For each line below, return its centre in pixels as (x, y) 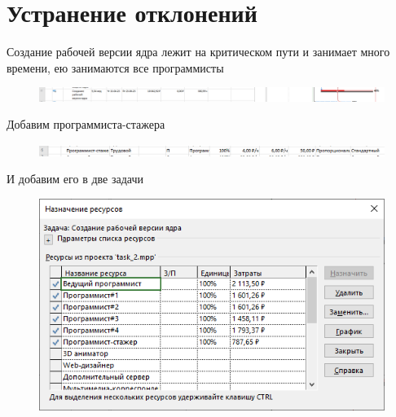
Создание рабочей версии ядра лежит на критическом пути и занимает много (198, 52)
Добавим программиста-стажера (86, 124)
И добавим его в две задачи (75, 179)
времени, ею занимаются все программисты (115, 67)
